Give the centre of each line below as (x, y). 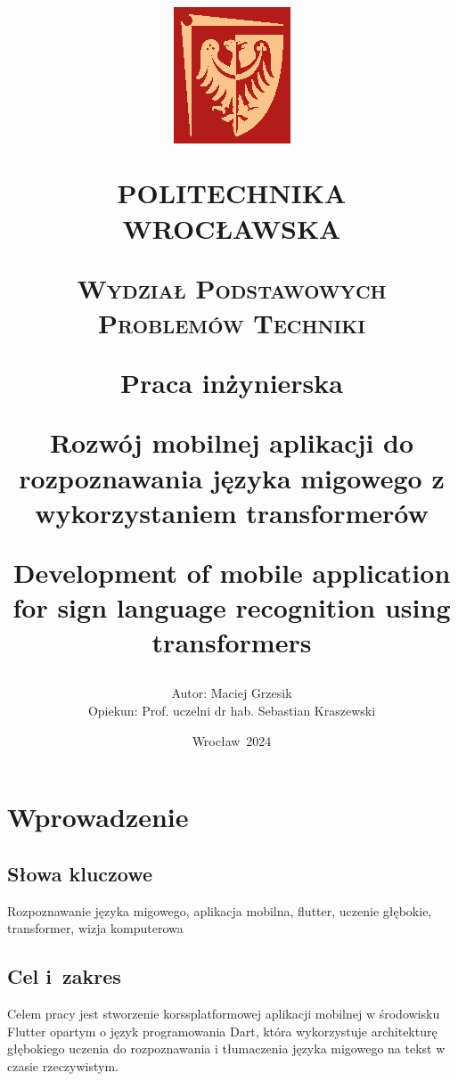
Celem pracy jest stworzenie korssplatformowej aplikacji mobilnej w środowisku (224, 1013)
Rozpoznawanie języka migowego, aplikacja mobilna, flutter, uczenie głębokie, (220, 910)
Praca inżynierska (232, 383)
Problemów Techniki (232, 322)
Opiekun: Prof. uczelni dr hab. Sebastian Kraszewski (232, 711)
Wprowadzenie (98, 817)
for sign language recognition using (232, 607)
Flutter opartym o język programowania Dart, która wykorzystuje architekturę (222, 1031)
